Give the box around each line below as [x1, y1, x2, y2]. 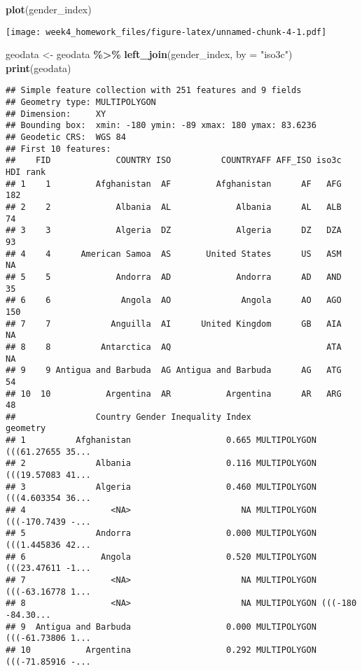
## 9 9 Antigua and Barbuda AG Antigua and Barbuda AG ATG [6, 365, 342, 376]
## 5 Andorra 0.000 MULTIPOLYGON [6, 528, 316, 539]
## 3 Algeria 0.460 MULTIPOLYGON [6, 481, 316, 492]
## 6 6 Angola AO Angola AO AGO [6, 295, 342, 306]
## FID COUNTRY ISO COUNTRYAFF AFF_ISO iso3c [6, 155, 342, 166]
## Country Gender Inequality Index [6, 411, 251, 422]
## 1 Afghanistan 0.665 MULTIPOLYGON [6, 435, 316, 446]
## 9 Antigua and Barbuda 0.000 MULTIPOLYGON [6, 621, 316, 632]
